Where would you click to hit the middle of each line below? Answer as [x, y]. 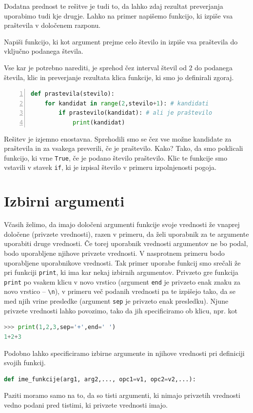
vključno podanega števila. [44, 51]
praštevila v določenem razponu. [52, 25]
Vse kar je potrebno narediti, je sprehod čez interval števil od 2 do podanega [118, 67]
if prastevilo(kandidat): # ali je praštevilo [136, 113]
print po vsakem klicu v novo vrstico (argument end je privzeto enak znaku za [122, 281]
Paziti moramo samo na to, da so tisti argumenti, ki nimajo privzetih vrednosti [122, 395]
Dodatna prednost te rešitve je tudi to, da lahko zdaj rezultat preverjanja [114, 6]
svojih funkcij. [25, 362]
